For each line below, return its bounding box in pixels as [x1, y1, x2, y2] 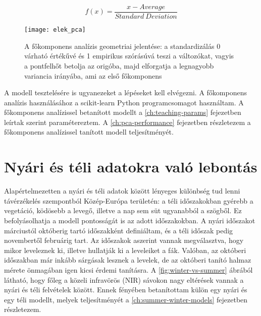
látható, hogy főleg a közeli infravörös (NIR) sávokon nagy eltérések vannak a [4, 274, 244, 285]
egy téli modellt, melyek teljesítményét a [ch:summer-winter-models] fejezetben [4, 294, 248, 304]
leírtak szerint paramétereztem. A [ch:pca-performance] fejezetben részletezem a [4, 116, 251, 127]
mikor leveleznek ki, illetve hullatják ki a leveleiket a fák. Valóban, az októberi [4, 244, 246, 255]
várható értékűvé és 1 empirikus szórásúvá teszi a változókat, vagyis [24, 50, 234, 61]
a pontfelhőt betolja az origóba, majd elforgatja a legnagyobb [24, 60, 214, 71]
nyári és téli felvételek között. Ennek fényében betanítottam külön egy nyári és [4, 284, 247, 295]
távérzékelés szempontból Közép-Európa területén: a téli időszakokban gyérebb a [4, 195, 253, 206]
